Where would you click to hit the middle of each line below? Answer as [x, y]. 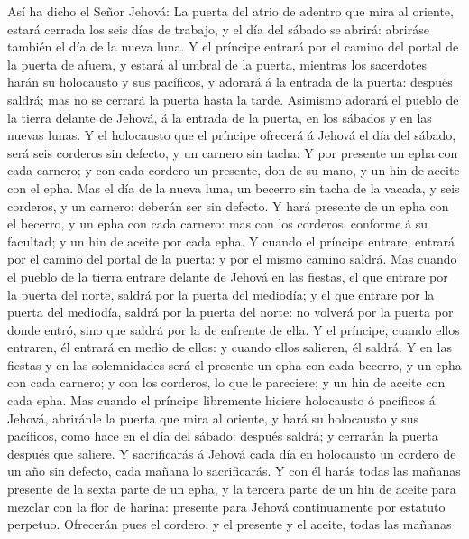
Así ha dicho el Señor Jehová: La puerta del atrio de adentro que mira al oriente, [230, 11]
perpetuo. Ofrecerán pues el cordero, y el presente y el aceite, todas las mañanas [230, 524]
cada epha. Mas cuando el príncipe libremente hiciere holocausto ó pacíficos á [221, 400]
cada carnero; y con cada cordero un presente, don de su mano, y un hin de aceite [234, 170]
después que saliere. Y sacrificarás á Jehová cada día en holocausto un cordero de [232, 453]
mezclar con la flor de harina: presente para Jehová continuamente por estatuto [226, 506]
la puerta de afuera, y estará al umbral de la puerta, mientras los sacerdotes [217, 64]
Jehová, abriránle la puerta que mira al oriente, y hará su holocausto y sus [213, 418]
